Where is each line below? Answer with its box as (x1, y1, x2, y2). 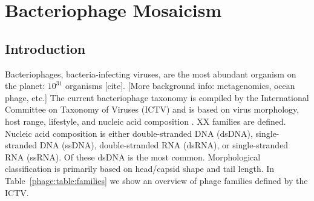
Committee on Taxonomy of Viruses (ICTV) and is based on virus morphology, (5, 103, 299, 116)
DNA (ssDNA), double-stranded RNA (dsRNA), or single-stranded (39, 139, 289, 151)
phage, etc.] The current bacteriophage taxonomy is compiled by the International (5, 91, 309, 104)
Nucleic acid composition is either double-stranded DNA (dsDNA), (5, 127, 253, 139)
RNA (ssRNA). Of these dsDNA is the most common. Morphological (5, 150, 261, 163)
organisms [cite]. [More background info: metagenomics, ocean (65, 79, 295, 92)
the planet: (5, 79, 45, 92)
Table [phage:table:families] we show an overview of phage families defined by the (5, 174, 308, 186)
